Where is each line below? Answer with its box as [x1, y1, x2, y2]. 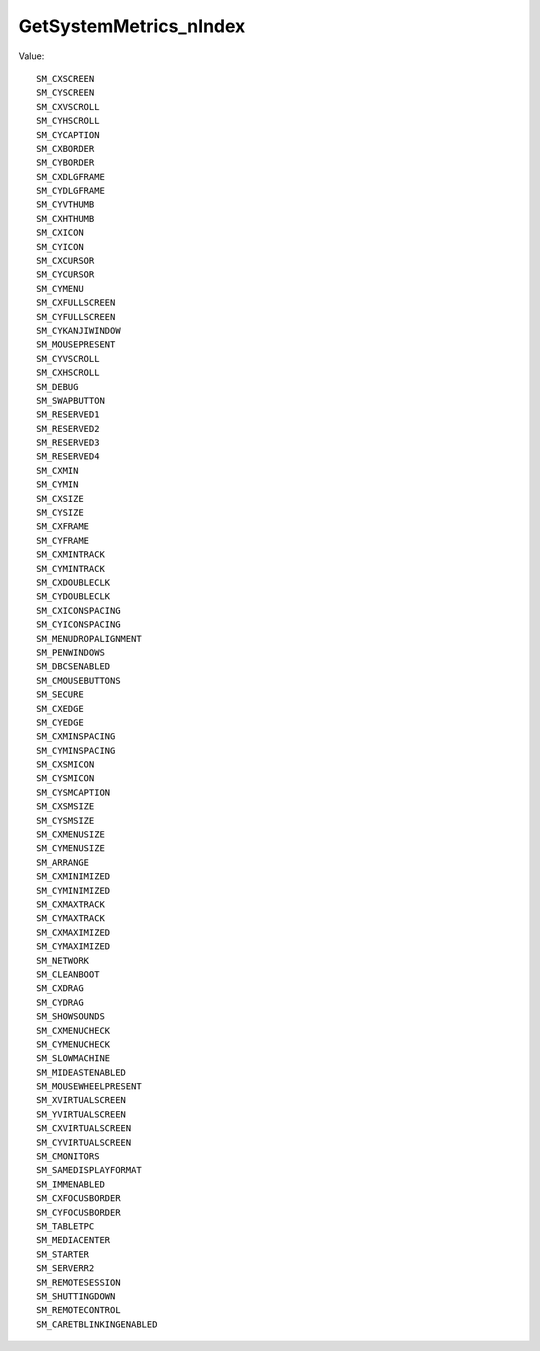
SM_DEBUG [36, 381, 79, 392]
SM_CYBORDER [36, 157, 95, 169]
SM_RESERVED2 [36, 423, 100, 434]
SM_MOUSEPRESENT [36, 339, 116, 350]
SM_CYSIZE [36, 507, 84, 519]
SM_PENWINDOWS [36, 646, 105, 658]
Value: [18, 50, 45, 62]
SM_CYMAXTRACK [36, 913, 105, 924]
